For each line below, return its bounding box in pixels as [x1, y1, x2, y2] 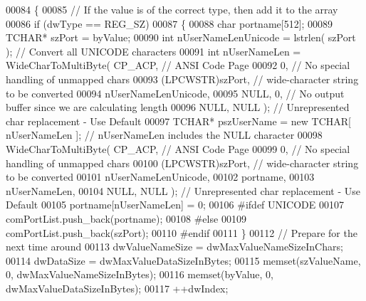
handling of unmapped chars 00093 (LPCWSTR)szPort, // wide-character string [6, 71, 359, 86]
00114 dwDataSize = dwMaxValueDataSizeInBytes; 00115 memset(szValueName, [6, 253, 361, 268]
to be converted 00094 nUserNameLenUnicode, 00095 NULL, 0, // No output [6, 85, 345, 100]
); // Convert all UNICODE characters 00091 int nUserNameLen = [6, 43, 301, 58]
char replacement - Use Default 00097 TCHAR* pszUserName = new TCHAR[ [6, 113, 352, 128]
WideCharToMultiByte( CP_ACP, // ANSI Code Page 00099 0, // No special [6, 141, 350, 156]
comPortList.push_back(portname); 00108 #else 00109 [6, 211, 246, 226]
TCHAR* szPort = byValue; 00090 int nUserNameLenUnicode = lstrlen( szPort [6, 30, 356, 45]
